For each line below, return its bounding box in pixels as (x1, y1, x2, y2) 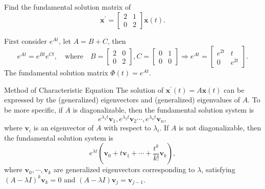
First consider (4, 35, 47, 46)
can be (224, 84, 245, 95)
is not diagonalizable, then (179, 122, 261, 133)
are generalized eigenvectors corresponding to (54, 164, 195, 175)
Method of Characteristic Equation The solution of (4, 84, 163, 95)
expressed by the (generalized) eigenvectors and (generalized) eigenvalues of (4, 94, 240, 105)
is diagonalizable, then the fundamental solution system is (73, 104, 254, 115)
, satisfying (201, 164, 235, 175)
